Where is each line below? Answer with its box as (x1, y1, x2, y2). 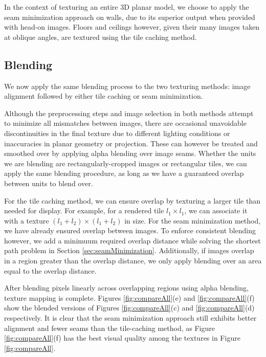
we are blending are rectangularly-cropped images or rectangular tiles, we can (4, 158, 247, 168)
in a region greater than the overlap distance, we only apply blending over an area (4, 255, 262, 266)
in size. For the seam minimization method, (124, 215, 261, 226)
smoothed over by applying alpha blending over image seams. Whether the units (4, 148, 256, 159)
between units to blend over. (4, 177, 93, 188)
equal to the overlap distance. (4, 265, 97, 276)
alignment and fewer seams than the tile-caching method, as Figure (4, 322, 215, 333)
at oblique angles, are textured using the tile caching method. (4, 31, 197, 42)
